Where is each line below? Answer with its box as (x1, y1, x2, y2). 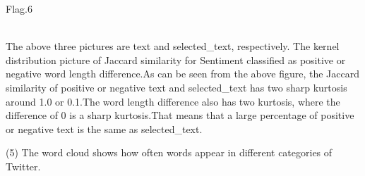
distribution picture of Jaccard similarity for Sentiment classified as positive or (6, 52, 346, 67)
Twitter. (6, 158, 41, 173)
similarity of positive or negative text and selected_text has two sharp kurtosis (6, 80, 347, 94)
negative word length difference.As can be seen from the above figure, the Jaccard (6, 66, 360, 81)
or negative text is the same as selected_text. (6, 121, 203, 136)
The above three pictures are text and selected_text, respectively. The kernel (6, 39, 340, 54)
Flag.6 (6, 1, 32, 15)
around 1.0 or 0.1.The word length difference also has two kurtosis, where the (6, 94, 340, 108)
